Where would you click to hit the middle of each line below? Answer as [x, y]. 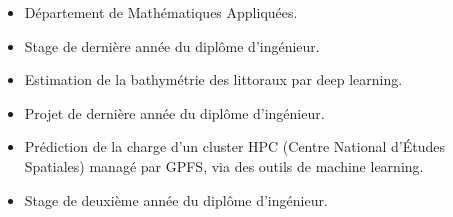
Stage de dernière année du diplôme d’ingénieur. [172, 45]
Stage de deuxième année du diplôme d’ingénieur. [176, 199]
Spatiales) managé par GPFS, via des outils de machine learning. [224, 165]
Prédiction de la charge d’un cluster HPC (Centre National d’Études [234, 146]
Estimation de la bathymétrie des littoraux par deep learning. [213, 79]
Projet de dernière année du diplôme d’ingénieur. [174, 112]
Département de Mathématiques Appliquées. [161, 12]
